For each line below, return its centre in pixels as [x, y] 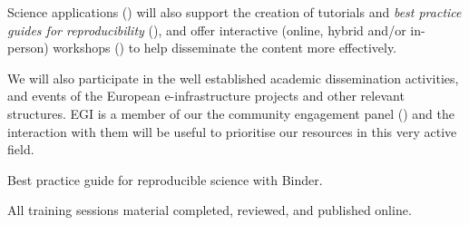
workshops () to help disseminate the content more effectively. [225, 48]
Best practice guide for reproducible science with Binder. [165, 179]
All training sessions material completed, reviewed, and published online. [210, 210]
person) [28, 48]
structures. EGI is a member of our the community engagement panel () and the [231, 113]
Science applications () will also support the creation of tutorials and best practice [234, 12]
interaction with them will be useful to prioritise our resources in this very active [232, 131]
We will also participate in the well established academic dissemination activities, [233, 78]
